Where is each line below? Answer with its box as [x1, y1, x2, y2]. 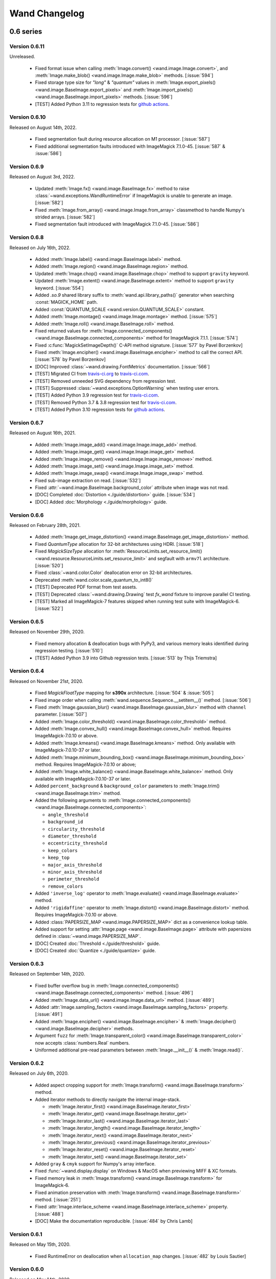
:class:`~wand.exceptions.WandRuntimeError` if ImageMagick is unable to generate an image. [35, 192, 233, 199]
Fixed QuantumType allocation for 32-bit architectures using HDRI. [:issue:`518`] [35, 541, 204, 547]
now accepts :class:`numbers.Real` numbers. [35, 1040, 130, 1046]
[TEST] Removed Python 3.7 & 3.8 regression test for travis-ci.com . [35, 399, 177, 405]
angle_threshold [48, 811, 89, 818]
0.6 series [9, 27, 42, 36]
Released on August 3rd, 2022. [9, 174, 75, 180]
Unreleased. [9, 54, 35, 60]
